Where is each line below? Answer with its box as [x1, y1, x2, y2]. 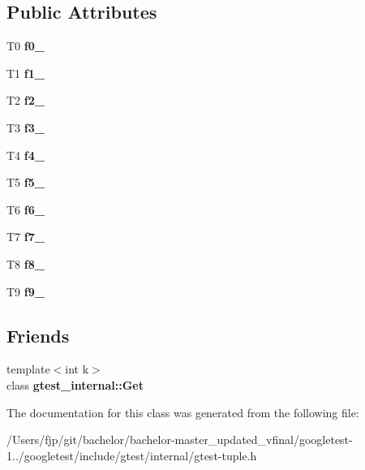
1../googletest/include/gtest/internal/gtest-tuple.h [6, 446, 257, 464]
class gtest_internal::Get [6, 376, 144, 393]
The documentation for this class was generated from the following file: [6, 403, 359, 420]
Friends [6, 322, 70, 347]
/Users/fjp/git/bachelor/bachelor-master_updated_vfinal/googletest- [6, 431, 353, 448]
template [6, 360, 50, 377]
